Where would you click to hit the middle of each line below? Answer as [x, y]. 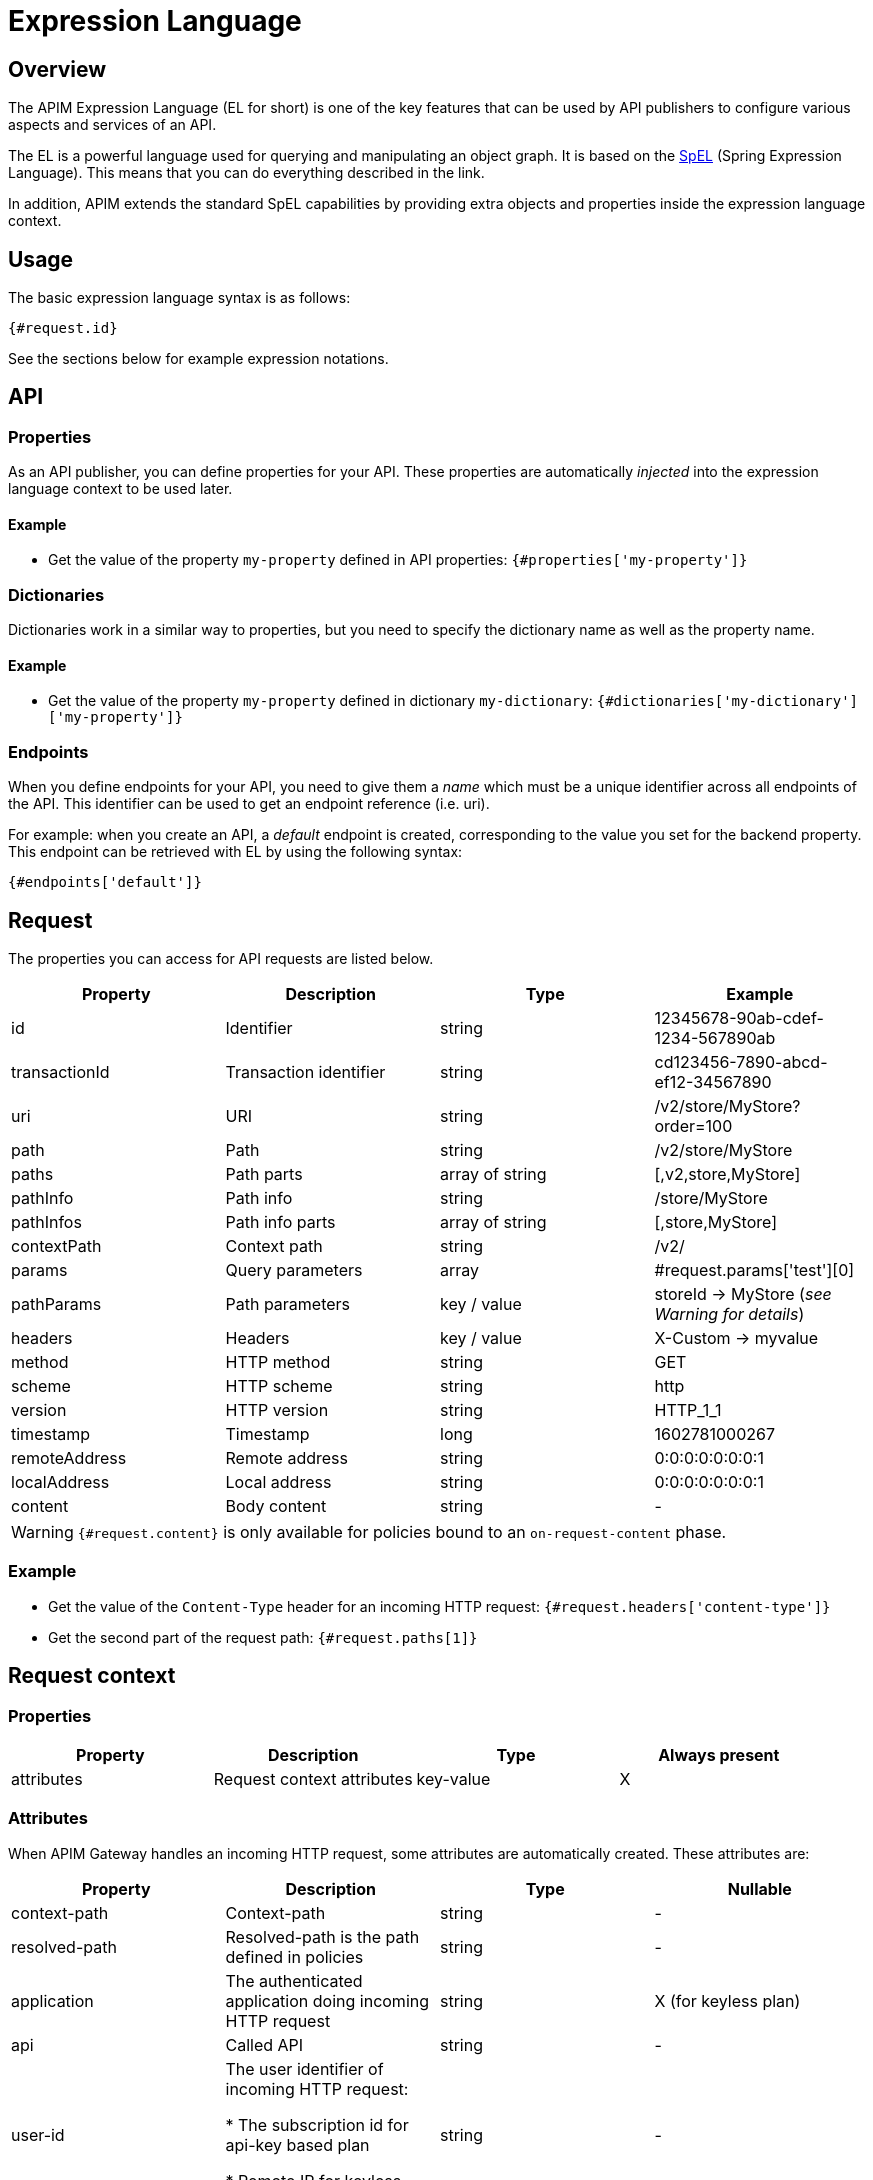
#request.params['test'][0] [754, 1270]
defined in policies [294, 1956]
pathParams [56, 1304]
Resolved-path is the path [322, 1936]
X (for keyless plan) [727, 2000]
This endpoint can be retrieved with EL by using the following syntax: [235, 852]
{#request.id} [63, 328]
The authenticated [294, 1980]
